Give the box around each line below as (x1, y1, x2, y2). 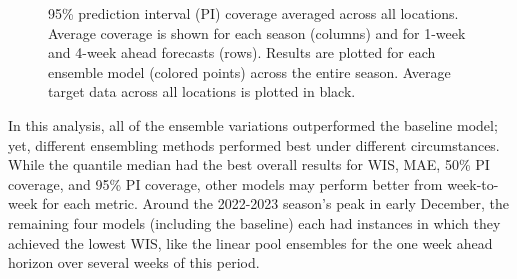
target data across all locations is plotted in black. (48, 81, 356, 102)
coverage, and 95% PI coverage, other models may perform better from (8, 173, 443, 194)
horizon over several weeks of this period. (8, 252, 260, 273)
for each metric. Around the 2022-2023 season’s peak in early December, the (42, 193, 510, 214)
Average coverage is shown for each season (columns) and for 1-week (48, 22, 466, 43)
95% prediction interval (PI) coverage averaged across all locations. (48, 3, 459, 23)
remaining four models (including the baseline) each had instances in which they (8, 212, 501, 233)
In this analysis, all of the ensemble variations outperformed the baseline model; (8, 114, 498, 135)
